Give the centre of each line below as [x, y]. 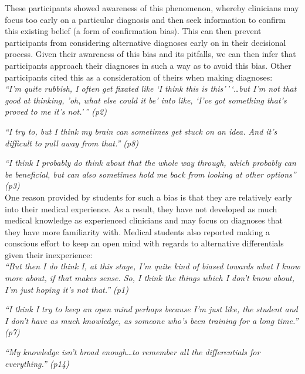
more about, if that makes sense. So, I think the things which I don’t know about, [150, 278]
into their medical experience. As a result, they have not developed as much [141, 208]
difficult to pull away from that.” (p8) [72, 143]
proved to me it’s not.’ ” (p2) [56, 111]
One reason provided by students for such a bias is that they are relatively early [148, 197]
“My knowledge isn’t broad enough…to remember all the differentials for [133, 352]
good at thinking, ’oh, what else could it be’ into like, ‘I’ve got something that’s [146, 100]
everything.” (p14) [37, 363]
